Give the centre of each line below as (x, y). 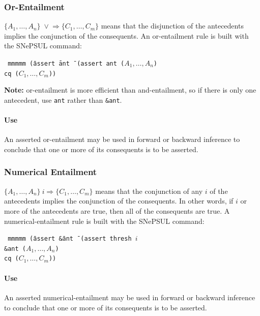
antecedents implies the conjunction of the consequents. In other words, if (119, 201)
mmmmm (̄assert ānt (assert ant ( (66, 64)
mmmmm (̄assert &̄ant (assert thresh (70, 239)
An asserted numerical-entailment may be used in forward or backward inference (130, 297)
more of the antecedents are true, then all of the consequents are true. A (117, 210)
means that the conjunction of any (149, 191)
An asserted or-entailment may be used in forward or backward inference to (122, 139)
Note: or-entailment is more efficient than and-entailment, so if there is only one (130, 90)
